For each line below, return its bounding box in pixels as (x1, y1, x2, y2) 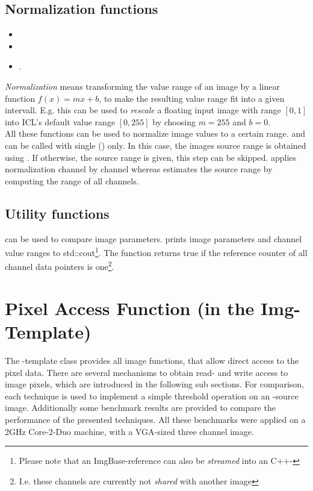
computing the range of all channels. (5, 174, 139, 187)
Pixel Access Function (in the (5, 295, 255, 320)
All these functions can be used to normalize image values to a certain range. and (5, 127, 305, 140)
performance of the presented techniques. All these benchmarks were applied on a (5, 413, 306, 425)
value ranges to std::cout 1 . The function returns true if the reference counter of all (5, 245, 308, 258)
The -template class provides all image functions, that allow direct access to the (5, 354, 299, 366)
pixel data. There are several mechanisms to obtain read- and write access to (5, 366, 288, 378)
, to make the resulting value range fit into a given (99, 92, 285, 104)
